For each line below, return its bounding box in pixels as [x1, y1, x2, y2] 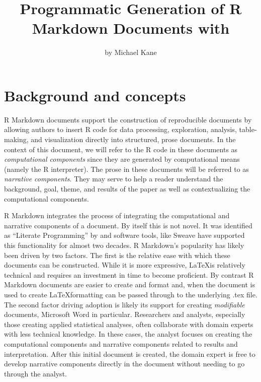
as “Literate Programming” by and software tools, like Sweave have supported [4, 230, 245, 240]
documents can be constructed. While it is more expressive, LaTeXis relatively [4, 260, 245, 270]
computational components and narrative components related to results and [4, 338, 238, 349]
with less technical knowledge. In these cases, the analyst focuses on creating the [4, 329, 252, 339]
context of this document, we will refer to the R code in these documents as [4, 144, 238, 154]
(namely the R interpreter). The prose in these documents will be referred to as [4, 163, 249, 174]
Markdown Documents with [32, 18, 230, 38]
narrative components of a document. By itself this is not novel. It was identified [4, 220, 252, 230]
